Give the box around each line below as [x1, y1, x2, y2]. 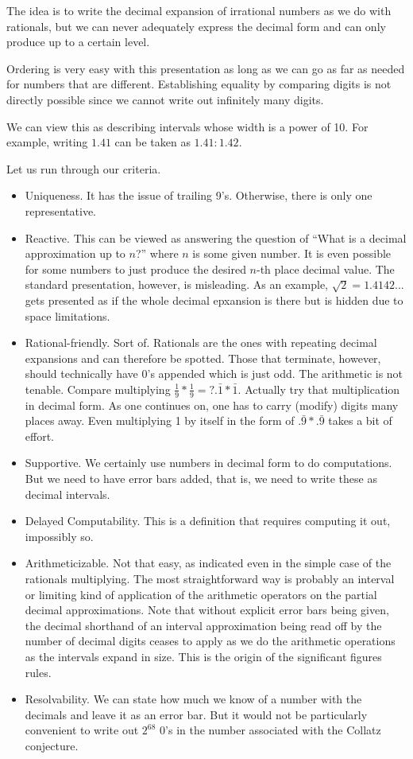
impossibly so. [25, 527, 94, 544]
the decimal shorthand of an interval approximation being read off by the [25, 617, 382, 633]
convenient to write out [25, 722, 139, 738]
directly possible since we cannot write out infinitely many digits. [6, 91, 324, 107]
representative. [25, 202, 97, 219]
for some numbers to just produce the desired [25, 260, 246, 277]
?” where [135, 245, 179, 262]
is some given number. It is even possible [192, 245, 392, 262]
